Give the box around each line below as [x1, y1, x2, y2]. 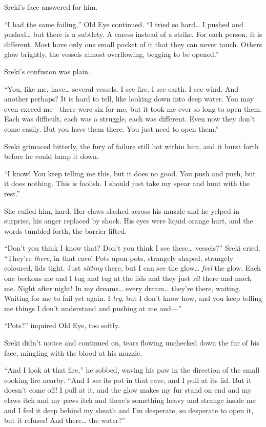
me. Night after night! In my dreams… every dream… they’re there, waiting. [4, 282, 241, 293]
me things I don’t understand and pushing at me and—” [4, 302, 182, 313]
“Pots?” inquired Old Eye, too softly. [4, 320, 120, 331]
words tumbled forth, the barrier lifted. [4, 225, 127, 236]
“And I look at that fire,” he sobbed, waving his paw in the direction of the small [4, 364, 260, 375]
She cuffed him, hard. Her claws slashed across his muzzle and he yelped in [4, 205, 240, 216]
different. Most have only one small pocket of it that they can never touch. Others [4, 38, 262, 49]
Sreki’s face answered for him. [4, 2, 98, 12]
